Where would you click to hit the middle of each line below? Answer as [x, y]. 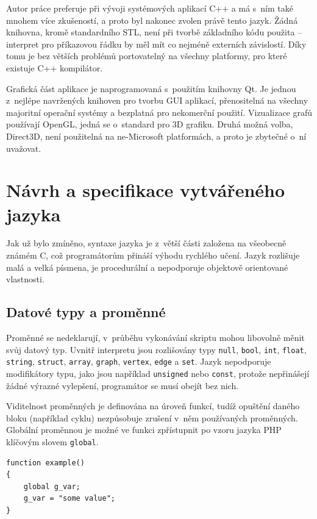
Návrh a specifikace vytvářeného [146, 190]
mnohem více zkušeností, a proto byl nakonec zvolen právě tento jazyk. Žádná [152, 20]
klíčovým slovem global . [52, 441]
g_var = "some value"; [69, 499]
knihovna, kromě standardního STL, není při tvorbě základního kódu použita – [154, 32]
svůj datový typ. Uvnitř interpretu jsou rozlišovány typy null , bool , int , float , [156, 349]
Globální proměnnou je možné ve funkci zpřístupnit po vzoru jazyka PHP [144, 430]
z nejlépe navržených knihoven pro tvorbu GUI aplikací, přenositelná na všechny [157, 100]
